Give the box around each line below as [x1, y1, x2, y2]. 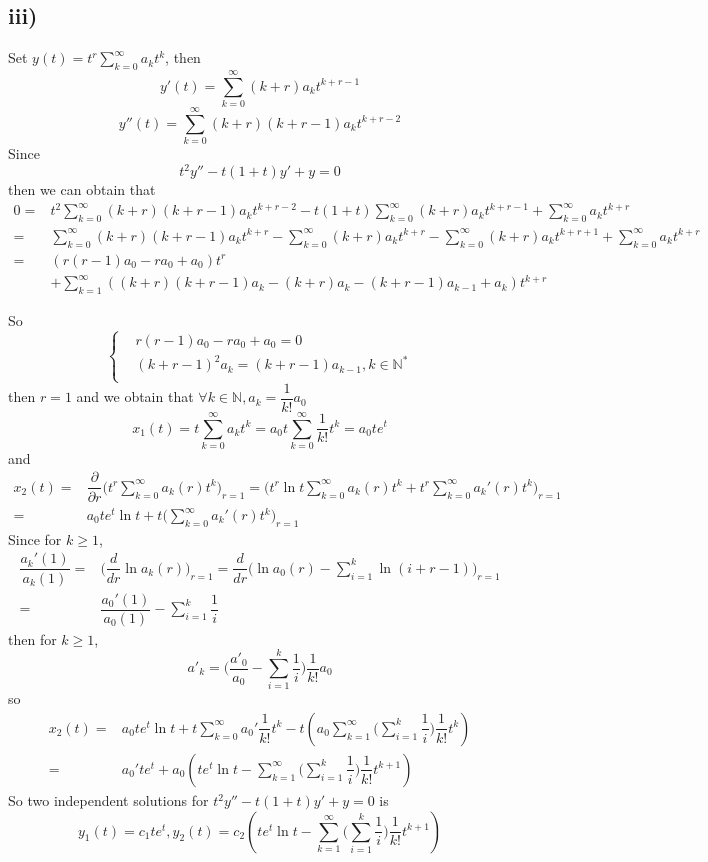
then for [8, 628, 57, 649]
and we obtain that [76, 386, 194, 407]
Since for [8, 528, 62, 549]
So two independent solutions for [8, 790, 209, 810]
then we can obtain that [8, 179, 156, 200]
